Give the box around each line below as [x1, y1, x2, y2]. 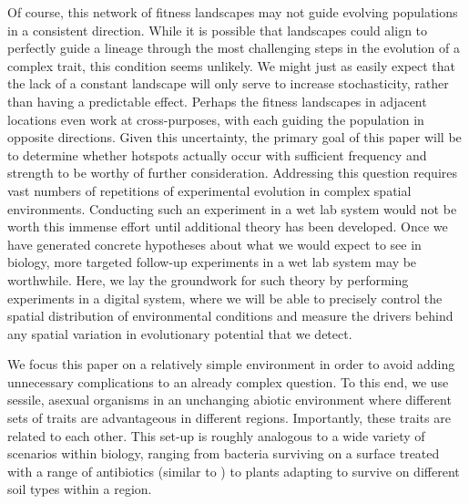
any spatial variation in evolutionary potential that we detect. [7, 324, 352, 343]
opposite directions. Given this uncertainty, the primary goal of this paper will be [7, 128, 462, 147]
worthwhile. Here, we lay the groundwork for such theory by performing [7, 270, 409, 289]
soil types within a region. [7, 479, 152, 499]
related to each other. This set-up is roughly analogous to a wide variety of [7, 426, 425, 445]
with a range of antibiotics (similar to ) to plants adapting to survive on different [7, 461, 460, 480]
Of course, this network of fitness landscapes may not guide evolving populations [7, 3, 458, 21]
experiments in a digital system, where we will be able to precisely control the [7, 288, 443, 307]
